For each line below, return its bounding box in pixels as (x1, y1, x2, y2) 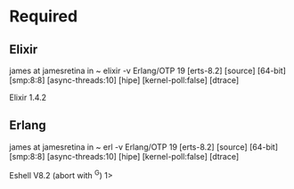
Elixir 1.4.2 (9, 92, 47, 103)
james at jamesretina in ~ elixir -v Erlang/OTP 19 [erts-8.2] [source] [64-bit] (9, 65, 287, 76)
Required (9, 6, 78, 27)
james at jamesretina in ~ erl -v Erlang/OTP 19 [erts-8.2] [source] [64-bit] (9, 141, 279, 152)
